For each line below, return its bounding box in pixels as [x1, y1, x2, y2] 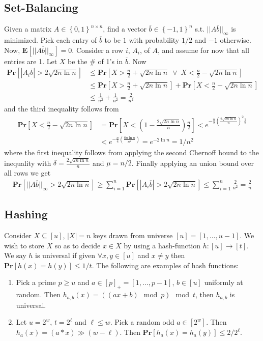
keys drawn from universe [93, 230, 173, 241]
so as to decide [54, 240, 101, 250]
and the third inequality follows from [4, 103, 119, 113]
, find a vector [103, 23, 147, 34]
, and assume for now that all [157, 44, 249, 55]
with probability [129, 35, 180, 45]
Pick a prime [16, 277, 56, 288]
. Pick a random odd [110, 317, 174, 327]
